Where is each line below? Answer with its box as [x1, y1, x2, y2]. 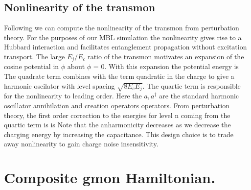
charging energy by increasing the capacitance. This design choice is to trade [4, 129, 234, 139]
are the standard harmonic [159, 91, 239, 101]
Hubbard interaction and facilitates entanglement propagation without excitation [4, 42, 247, 52]
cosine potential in [4, 61, 59, 71]
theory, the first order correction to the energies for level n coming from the [4, 110, 230, 120]
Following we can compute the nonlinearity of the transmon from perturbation [4, 23, 239, 33]
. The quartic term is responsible [142, 80, 241, 91]
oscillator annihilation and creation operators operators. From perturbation [4, 100, 229, 110]
